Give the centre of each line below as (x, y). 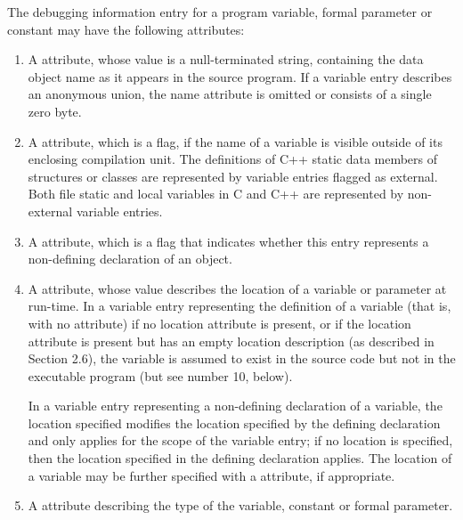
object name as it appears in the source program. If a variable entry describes (240, 76)
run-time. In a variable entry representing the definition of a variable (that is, (240, 306)
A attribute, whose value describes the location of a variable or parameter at (237, 288)
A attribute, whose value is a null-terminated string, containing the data (226, 59)
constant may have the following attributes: (126, 29)
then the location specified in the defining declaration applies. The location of (240, 458)
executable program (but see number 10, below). (160, 375)
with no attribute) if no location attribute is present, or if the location (219, 323)
